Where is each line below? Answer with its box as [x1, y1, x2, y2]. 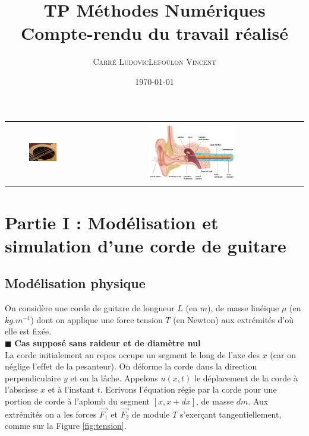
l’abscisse [5, 383, 38, 396]
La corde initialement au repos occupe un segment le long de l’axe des [5, 348, 260, 361]
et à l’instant [48, 383, 95, 396]
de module [132, 407, 170, 420]
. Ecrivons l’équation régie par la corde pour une [100, 383, 277, 396]
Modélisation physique [5, 274, 146, 292]
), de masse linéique [207, 302, 279, 314]
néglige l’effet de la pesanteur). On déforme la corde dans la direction [5, 360, 257, 372]
